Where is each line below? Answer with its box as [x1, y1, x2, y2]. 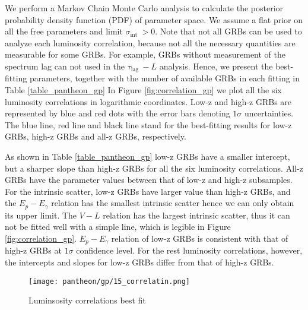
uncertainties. [245, 107, 294, 119]
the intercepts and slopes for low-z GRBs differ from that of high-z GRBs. [5, 256, 274, 268]
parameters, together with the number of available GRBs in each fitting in [30, 72, 300, 84]
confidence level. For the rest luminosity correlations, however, [76, 244, 303, 257]
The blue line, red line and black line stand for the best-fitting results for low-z [5, 118, 292, 131]
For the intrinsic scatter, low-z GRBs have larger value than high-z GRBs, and [5, 185, 291, 197]
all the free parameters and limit [5, 25, 123, 37]
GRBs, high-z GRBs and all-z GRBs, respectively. [5, 130, 186, 143]
